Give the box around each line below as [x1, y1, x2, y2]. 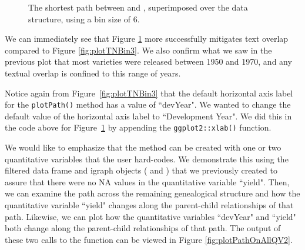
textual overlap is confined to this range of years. [5, 66, 181, 79]
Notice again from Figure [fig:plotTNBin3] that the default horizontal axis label [5, 86, 293, 99]
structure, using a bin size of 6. [28, 12, 140, 25]
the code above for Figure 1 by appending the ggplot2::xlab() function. [5, 121, 272, 134]
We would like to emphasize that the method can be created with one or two [5, 141, 281, 154]
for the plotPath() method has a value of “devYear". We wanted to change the [5, 98, 291, 111]
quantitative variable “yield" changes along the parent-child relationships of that [5, 199, 294, 211]
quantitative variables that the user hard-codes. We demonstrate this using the [5, 152, 289, 165]
